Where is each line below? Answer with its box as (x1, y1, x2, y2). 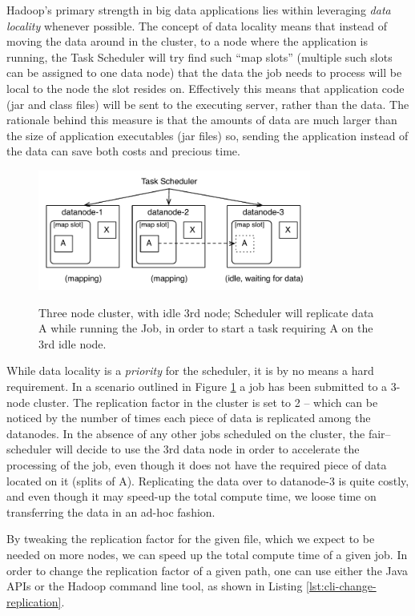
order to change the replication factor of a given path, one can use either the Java (6, 562, 408, 578)
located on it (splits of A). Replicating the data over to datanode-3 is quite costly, (6, 472, 409, 489)
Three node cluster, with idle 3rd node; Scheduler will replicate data (38, 304, 374, 320)
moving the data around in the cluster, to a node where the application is (6, 33, 369, 50)
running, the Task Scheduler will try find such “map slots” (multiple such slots (6, 48, 393, 65)
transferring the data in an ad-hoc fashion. (6, 503, 216, 520)
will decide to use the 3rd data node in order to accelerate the (55, 441, 360, 457)
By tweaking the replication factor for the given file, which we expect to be (6, 530, 375, 547)
